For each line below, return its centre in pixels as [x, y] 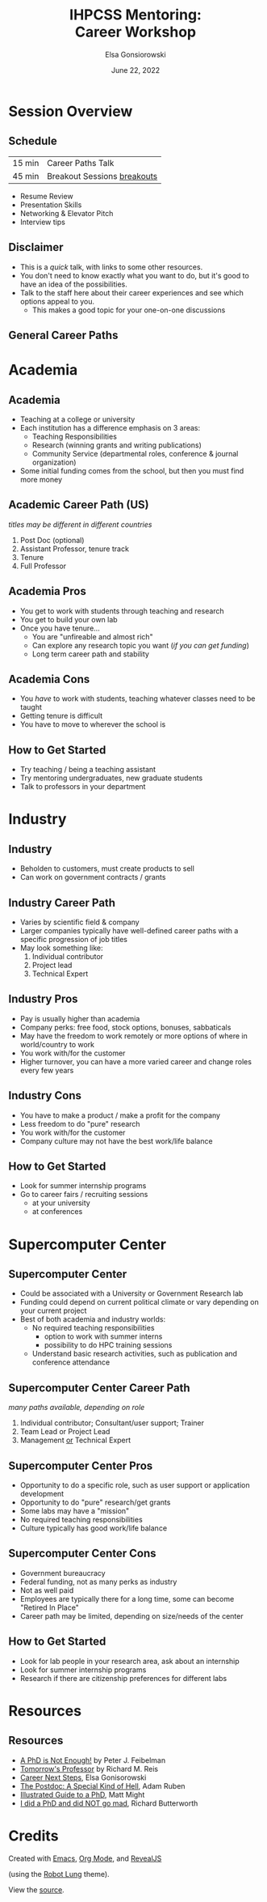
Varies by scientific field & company [79, 922]
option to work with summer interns [103, 1336]
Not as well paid [47, 1590]
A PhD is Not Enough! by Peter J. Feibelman [93, 1760]
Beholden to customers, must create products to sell [107, 868]
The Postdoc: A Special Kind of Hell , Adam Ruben [102, 1785]
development [42, 1494]
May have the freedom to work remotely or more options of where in [133, 1036]
